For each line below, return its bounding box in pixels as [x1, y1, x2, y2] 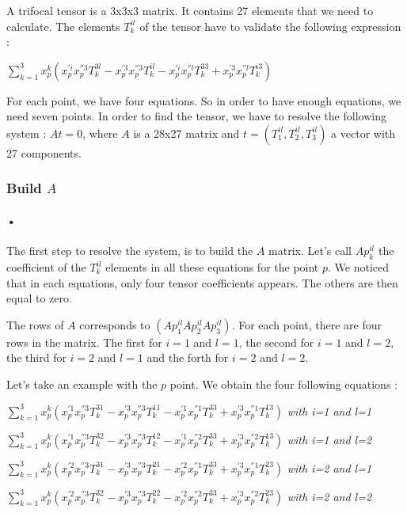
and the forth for [146, 349, 229, 366]
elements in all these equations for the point [105, 259, 319, 275]
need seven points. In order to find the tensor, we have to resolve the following [6, 108, 386, 124]
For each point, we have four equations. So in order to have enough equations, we [6, 92, 401, 108]
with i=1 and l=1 [287, 402, 372, 419]
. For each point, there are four [231, 316, 382, 332]
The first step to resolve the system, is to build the [6, 242, 253, 259]
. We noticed [328, 259, 390, 275]
